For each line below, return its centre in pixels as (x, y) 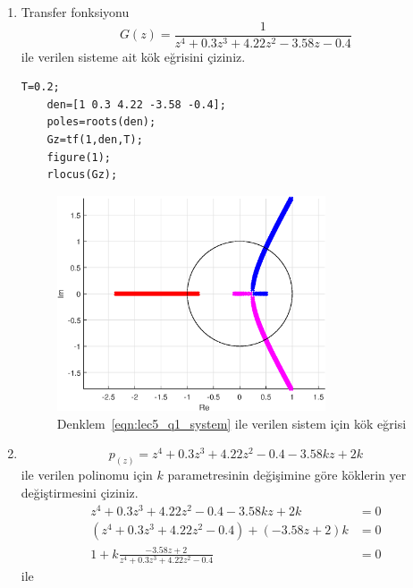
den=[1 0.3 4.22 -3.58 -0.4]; (136, 104)
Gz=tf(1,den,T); (95, 140)
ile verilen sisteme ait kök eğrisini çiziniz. (133, 56)
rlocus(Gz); (82, 175)
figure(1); (79, 157)
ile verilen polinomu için (87, 475)
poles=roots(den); (101, 122)
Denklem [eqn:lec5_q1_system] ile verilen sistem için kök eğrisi (232, 423)
